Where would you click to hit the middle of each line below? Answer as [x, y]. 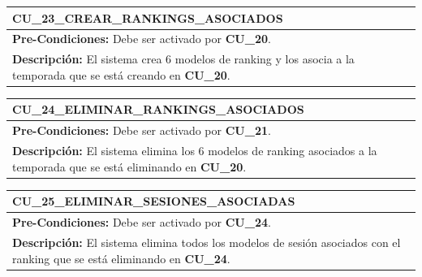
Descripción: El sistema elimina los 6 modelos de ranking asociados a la [195, 151]
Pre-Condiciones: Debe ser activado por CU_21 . [142, 130]
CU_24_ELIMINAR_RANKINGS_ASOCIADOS [158, 109]
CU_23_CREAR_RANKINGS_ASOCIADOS [148, 17]
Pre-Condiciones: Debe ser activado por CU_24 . [142, 222]
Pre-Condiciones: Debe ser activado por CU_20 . [142, 39]
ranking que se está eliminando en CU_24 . [121, 258]
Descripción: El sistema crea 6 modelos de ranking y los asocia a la [183, 59]
